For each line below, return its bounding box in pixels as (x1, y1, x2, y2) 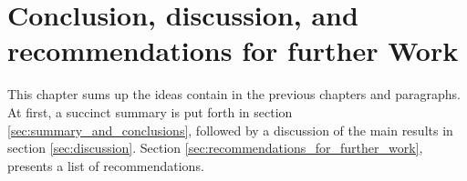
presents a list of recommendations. (7, 156, 204, 175)
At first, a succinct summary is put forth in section (7, 102, 293, 121)
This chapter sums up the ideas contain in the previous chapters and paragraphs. (7, 85, 461, 104)
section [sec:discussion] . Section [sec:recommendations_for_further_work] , (7, 138, 423, 157)
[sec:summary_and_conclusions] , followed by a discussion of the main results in (7, 120, 453, 139)
